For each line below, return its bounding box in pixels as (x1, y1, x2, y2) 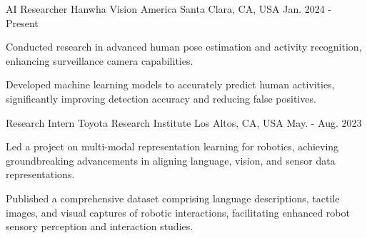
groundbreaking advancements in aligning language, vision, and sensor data (6, 152, 336, 167)
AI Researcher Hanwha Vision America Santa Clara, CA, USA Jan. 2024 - (6, 1, 332, 16)
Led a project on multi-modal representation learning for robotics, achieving (6, 139, 339, 154)
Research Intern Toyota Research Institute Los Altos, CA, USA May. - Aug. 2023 (6, 115, 362, 130)
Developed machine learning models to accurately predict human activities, (6, 77, 335, 92)
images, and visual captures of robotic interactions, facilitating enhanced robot (6, 205, 350, 219)
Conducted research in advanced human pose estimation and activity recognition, (6, 39, 362, 54)
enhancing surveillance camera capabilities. (6, 53, 193, 68)
